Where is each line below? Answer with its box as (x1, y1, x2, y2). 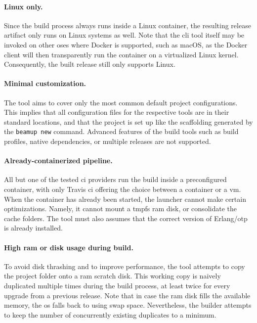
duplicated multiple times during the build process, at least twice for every (4, 280, 230, 290)
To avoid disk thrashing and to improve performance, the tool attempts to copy (4, 261, 245, 271)
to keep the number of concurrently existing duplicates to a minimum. (4, 309, 216, 320)
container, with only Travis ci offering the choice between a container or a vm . (4, 184, 241, 194)
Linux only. (4, 1, 43, 11)
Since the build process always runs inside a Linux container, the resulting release (4, 20, 251, 30)
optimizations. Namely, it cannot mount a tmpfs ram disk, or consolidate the (4, 203, 237, 214)
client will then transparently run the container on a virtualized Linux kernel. (4, 49, 239, 59)
